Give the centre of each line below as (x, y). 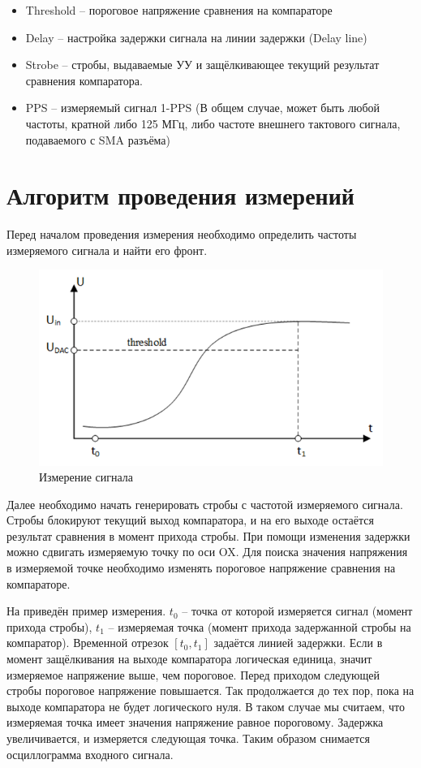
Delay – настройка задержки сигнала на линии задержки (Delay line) (196, 37)
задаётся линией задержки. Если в (298, 643)
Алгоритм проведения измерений (181, 195)
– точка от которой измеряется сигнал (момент (297, 611)
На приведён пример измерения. (86, 611)
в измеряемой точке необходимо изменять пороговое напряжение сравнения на (201, 568)
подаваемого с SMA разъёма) (98, 139)
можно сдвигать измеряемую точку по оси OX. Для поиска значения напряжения (207, 552)
